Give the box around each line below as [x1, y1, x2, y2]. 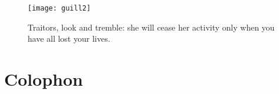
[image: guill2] [28, 4, 91, 12]
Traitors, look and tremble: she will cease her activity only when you [28, 21, 275, 33]
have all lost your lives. [28, 32, 110, 45]
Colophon [4, 67, 83, 91]
